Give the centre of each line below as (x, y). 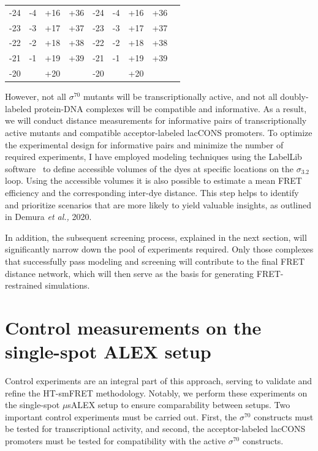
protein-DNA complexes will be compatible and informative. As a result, (170, 108)
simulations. (67, 285)
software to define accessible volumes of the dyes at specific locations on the (150, 168)
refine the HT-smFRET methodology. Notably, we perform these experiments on (156, 392)
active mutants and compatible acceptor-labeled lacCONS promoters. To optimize (159, 132)
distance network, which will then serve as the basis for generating (130, 273)
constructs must (284, 416)
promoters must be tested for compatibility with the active (115, 441)
